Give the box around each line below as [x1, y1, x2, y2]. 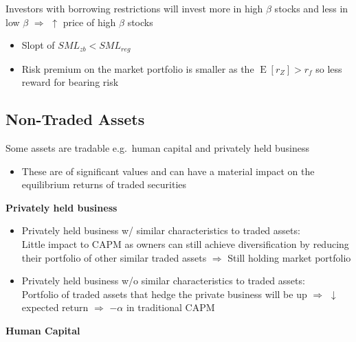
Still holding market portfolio [227, 250, 351, 264]
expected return [21, 300, 89, 315]
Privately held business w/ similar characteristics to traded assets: [21, 223, 300, 238]
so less [315, 61, 342, 76]
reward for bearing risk [21, 75, 119, 89]
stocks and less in [274, 1, 348, 15]
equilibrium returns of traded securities [21, 177, 187, 192]
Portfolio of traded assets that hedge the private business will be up [21, 286, 307, 301]
